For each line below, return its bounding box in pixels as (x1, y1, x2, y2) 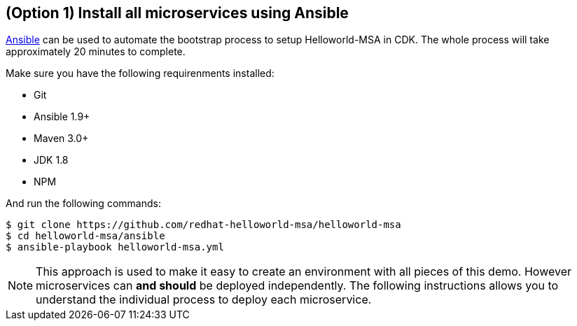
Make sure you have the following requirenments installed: (6, 67, 274, 80)
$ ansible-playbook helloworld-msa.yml (6, 241, 224, 253)
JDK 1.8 (34, 154, 69, 166)
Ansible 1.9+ (34, 111, 90, 123)
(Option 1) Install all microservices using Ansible (6, 4, 349, 22)
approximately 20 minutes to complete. (6, 45, 186, 58)
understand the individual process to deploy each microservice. (36, 292, 372, 307)
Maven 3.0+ (34, 132, 89, 145)
